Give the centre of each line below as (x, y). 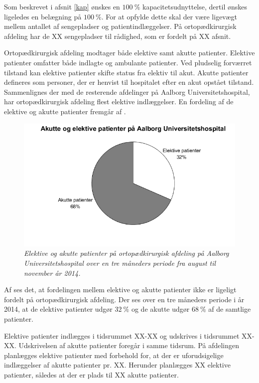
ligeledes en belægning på (43, 16)
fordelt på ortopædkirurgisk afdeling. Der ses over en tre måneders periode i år (124, 299)
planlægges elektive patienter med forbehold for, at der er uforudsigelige (114, 355)
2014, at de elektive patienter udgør (58, 309)
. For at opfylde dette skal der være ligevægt (169, 16)
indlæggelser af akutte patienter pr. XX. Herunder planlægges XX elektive (117, 365)
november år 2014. (52, 273)
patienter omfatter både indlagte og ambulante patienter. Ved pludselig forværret (128, 62)
